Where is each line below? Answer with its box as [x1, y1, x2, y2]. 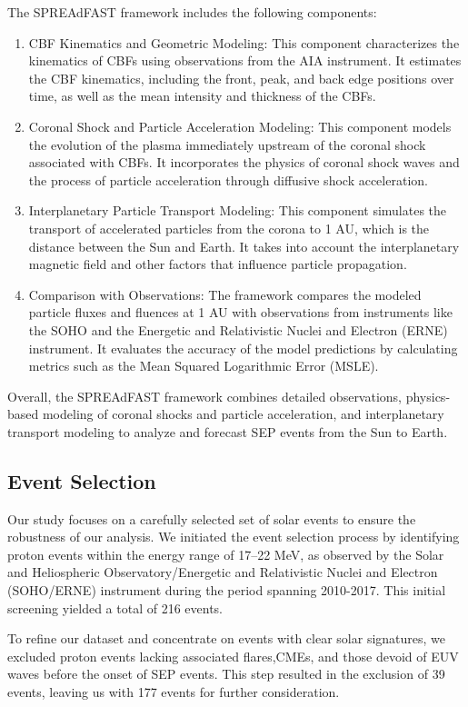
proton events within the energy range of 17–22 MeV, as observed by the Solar [7, 544, 444, 563]
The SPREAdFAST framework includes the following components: [7, 3, 377, 21]
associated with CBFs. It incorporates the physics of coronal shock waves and [28, 153, 460, 172]
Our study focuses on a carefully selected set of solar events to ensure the [7, 509, 416, 528]
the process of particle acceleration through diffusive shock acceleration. [28, 170, 428, 189]
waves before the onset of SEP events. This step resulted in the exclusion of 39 [7, 664, 445, 683]
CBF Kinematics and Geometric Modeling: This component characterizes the [28, 33, 460, 52]
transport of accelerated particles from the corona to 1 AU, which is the [28, 218, 430, 237]
